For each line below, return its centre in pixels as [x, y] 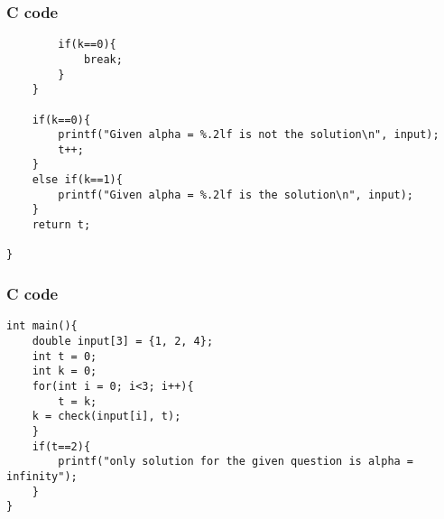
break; [103, 59]
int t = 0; [65, 356]
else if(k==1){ [77, 180]
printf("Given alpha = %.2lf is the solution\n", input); [236, 195]
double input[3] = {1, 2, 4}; [123, 341]
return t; [61, 225]
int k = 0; [65, 371]
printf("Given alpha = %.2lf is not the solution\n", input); [249, 135]
